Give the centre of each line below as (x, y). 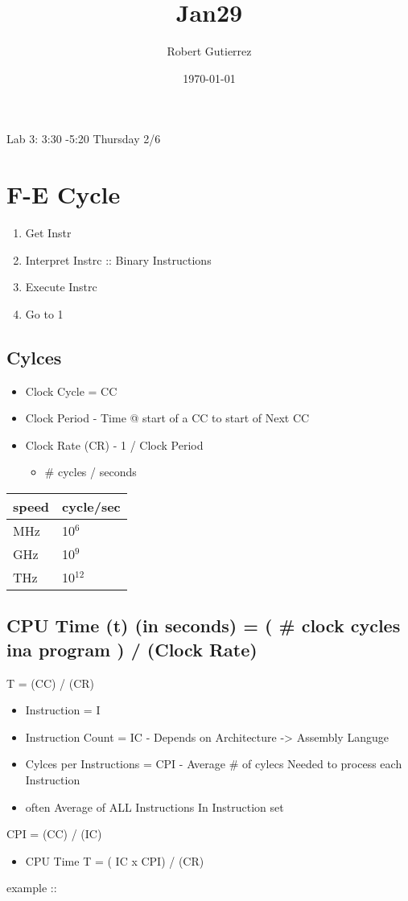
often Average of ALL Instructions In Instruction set (155, 806)
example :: (32, 888)
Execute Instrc (61, 287)
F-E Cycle (64, 194)
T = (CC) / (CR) (51, 683)
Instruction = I (63, 710)
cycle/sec (91, 506)
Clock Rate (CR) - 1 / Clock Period (114, 444)
